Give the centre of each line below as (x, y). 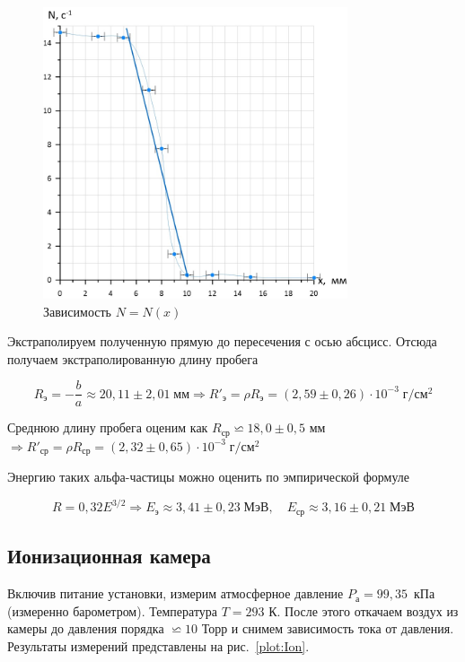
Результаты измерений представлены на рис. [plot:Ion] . (158, 645)
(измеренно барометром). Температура (113, 610)
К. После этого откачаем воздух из (364, 610)
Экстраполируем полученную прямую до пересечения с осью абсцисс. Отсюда (222, 341)
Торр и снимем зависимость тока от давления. (328, 628)
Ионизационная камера (109, 556)
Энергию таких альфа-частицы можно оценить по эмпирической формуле (208, 477)
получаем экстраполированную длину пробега (133, 358)
